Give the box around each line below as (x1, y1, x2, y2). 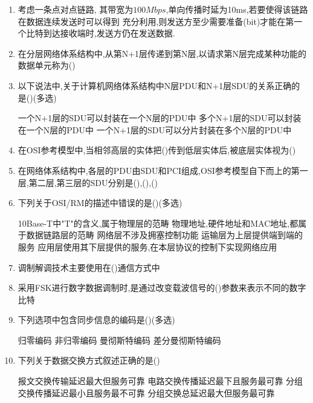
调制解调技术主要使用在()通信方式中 (18, 261, 160, 273)
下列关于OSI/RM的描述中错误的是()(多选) (18, 196, 182, 209)
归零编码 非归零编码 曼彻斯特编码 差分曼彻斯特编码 (18, 333, 221, 346)
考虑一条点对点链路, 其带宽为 (18, 3, 134, 15)
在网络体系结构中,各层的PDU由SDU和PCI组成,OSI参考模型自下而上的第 (18, 164, 300, 176)
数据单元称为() (18, 59, 76, 72)
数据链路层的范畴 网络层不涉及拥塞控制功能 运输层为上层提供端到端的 (26, 228, 303, 241)
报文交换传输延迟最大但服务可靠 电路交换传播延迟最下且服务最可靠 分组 (18, 375, 303, 387)
